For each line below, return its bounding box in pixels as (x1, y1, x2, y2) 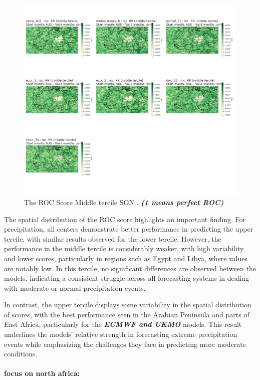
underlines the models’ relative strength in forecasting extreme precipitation (4, 329, 237, 339)
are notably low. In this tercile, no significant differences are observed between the (4, 263, 256, 273)
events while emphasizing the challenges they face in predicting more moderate (4, 338, 246, 349)
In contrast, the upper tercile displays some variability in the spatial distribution (4, 299, 251, 310)
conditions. (4, 348, 38, 359)
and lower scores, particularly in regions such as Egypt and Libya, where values (4, 253, 248, 263)
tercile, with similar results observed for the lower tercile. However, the (4, 233, 221, 244)
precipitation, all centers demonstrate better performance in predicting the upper (4, 224, 253, 234)
